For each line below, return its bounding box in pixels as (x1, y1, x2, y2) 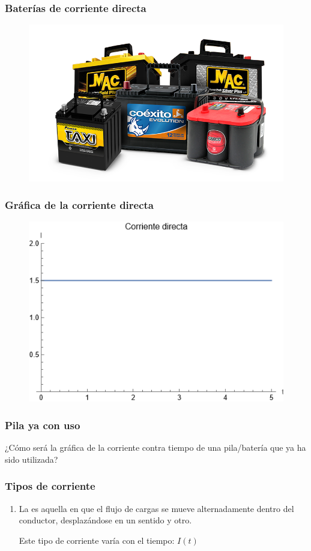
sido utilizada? (5, 453, 58, 465)
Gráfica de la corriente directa (5, 197, 154, 212)
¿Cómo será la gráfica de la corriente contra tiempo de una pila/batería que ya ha (5, 441, 306, 454)
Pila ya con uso (5, 417, 80, 432)
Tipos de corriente (5, 478, 95, 493)
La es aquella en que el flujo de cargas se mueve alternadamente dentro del (19, 502, 294, 514)
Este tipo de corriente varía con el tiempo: (19, 534, 175, 546)
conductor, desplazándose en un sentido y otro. (19, 514, 192, 526)
